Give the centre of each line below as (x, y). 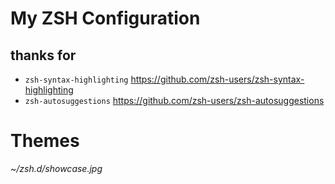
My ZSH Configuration (105, 18)
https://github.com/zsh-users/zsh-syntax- (217, 79)
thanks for (43, 55)
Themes (45, 141)
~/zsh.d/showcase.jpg (56, 168)
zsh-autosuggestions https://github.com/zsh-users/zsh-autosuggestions (174, 100)
